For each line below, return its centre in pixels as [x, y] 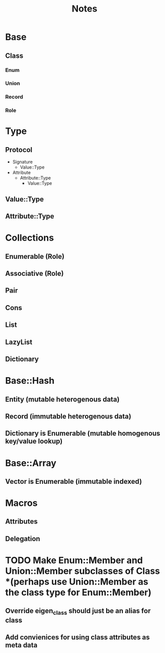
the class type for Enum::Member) [78, 593]
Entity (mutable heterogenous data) [62, 399]
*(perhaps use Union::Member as [77, 582]
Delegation [23, 538]
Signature [22, 162]
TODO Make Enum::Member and [74, 561]
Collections [30, 238]
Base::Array [31, 463]
